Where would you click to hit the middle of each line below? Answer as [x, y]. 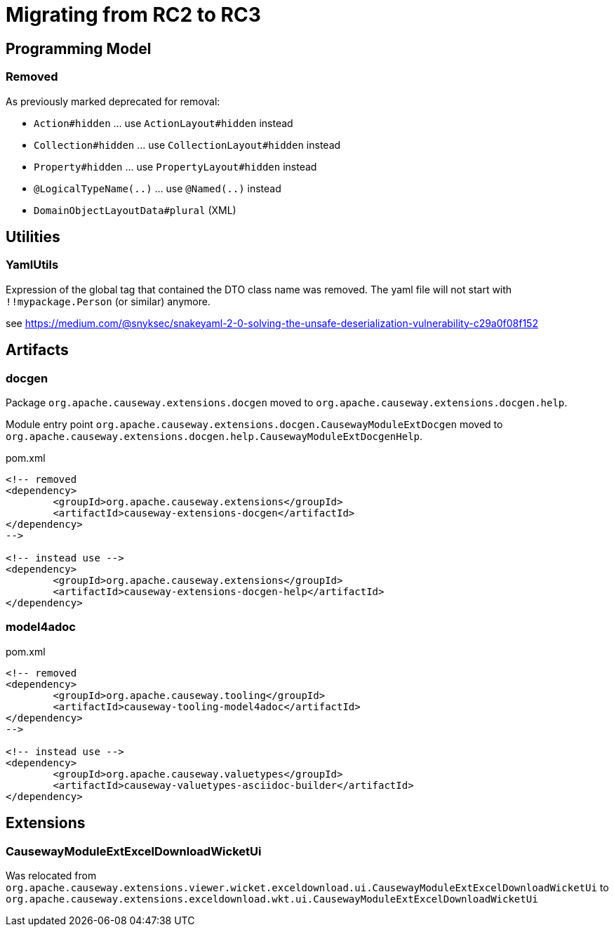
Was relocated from [51, 875]
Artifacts [37, 350]
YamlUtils [32, 265]
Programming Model [79, 48]
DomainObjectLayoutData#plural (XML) [135, 210]
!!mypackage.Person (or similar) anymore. [108, 301]
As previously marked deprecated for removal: [113, 101]
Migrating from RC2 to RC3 [133, 15]
